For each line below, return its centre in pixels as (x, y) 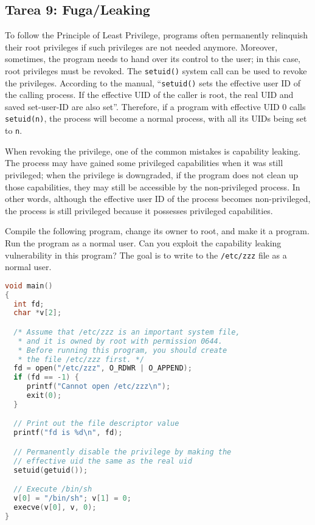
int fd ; (29, 304)
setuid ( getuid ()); (51, 470)
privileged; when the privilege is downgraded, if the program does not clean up (152, 174)
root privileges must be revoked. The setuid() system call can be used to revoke (156, 70)
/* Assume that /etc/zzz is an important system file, (127, 332)
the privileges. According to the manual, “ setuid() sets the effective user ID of (153, 82)
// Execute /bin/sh (53, 489)
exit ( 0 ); (44, 396)
